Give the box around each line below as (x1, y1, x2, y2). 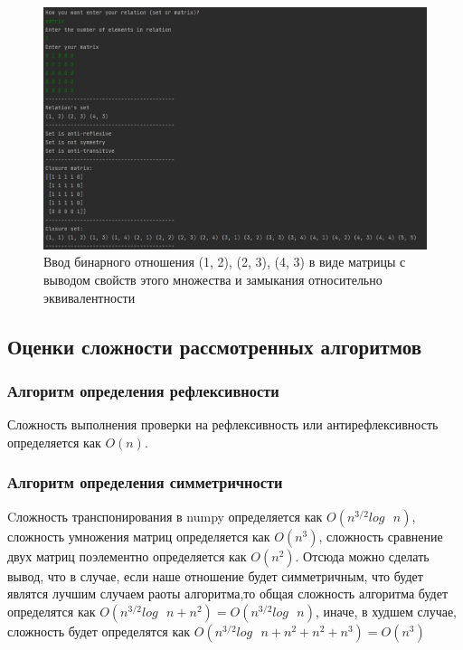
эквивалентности (43, 287, 136, 306)
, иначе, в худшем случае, (315, 601, 457, 620)
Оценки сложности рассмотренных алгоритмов (7, 332, 421, 360)
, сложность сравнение (318, 526, 443, 545)
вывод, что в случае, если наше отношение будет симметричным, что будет (7, 566, 423, 585)
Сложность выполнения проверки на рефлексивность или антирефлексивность (7, 415, 439, 434)
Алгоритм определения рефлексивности (7, 379, 279, 401)
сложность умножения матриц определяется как (7, 526, 270, 545)
